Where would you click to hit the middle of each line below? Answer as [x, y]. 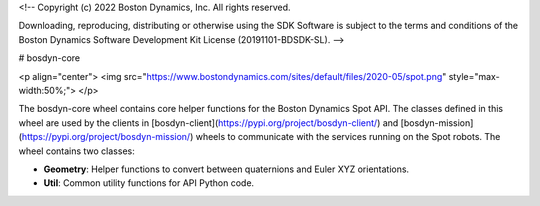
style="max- [474, 76]
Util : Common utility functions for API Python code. [149, 183]
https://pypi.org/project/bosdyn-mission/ [106, 137]
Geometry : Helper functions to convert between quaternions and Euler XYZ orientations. [226, 169]
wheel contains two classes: [76, 151]
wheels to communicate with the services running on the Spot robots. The [348, 137]
